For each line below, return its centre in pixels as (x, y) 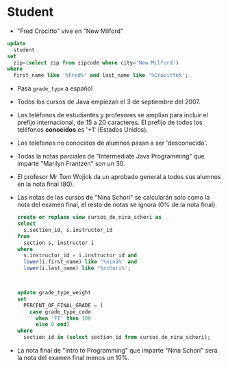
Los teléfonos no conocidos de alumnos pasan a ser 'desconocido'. (112, 143)
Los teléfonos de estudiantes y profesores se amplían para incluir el (113, 115)
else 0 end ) (52, 324)
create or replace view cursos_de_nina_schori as (89, 217)
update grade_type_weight (54, 293)
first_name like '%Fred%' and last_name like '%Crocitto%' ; (101, 75)
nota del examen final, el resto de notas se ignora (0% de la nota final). (117, 205)
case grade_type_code (60, 312)
